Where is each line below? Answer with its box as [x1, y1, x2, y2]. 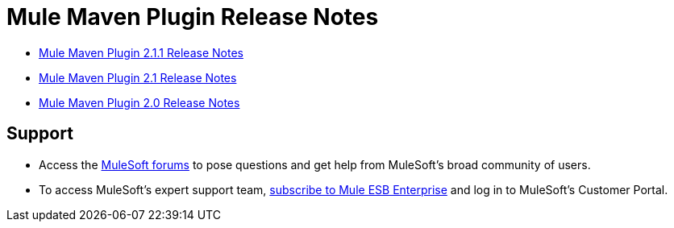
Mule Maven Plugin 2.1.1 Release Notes [39, 45, 243, 60]
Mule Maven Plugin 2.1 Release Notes [39, 70, 237, 85]
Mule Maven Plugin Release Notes [6, 3, 379, 31]
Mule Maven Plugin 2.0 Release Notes [39, 95, 240, 110]
